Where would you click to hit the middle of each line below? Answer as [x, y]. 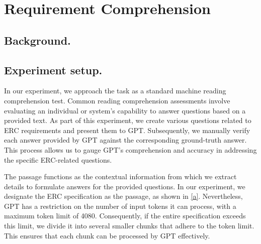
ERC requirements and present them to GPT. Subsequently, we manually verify [127, 130]
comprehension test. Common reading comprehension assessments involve [117, 100]
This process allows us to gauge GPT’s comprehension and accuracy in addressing [130, 149]
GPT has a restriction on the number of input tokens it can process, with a [120, 206]
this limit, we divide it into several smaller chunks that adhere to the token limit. [129, 226]
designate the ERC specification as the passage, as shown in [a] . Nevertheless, [123, 196]
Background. [37, 40]
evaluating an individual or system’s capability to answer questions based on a [125, 110]
